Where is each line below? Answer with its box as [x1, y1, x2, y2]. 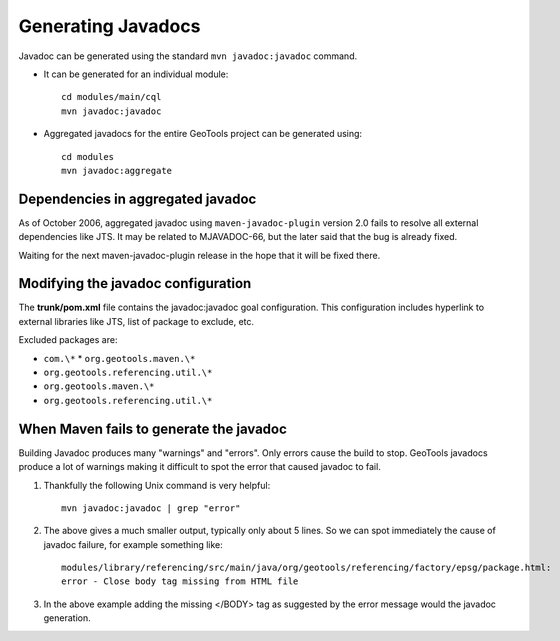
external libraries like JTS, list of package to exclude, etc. [18, 315, 255, 327]
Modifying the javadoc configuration [18, 275, 252, 292]
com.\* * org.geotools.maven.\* [43, 352, 196, 364]
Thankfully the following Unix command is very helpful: [43, 479, 271, 491]
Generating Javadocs [18, 15, 201, 37]
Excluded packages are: [18, 334, 118, 346]
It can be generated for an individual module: [43, 68, 229, 80]
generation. [43, 612, 91, 624]
